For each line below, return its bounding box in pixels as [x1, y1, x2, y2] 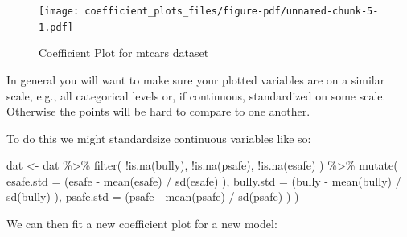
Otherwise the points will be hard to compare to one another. [6, 103, 310, 120]
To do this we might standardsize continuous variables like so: [6, 129, 311, 146]
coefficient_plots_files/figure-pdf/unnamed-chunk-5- [84, 6, 379, 17]
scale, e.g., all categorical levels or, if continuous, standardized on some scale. [6, 87, 386, 104]
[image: [39, 6, 80, 17]
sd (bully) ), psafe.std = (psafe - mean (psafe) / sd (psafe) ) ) [6, 188, 299, 205]
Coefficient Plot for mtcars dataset [39, 44, 209, 61]
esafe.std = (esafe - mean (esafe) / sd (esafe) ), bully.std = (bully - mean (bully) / [6, 172, 401, 189]
